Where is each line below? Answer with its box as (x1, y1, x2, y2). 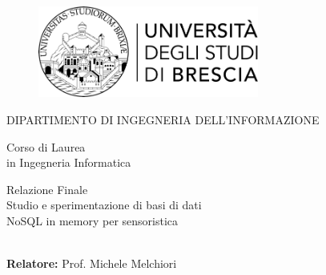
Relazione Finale (6, 180, 88, 197)
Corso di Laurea (6, 138, 86, 155)
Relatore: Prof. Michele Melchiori (6, 255, 177, 272)
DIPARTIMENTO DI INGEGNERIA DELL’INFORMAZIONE (6, 111, 320, 127)
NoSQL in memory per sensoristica (6, 212, 179, 228)
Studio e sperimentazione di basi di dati (6, 196, 202, 213)
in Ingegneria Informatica (6, 154, 131, 171)
